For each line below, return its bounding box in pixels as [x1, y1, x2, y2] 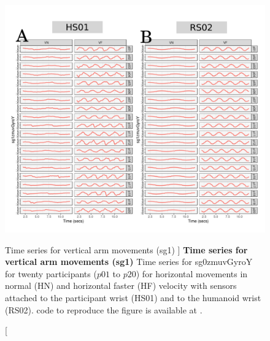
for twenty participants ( [5, 267, 97, 280]
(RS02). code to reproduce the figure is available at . [5, 303, 202, 316]
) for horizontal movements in [136, 267, 248, 280]
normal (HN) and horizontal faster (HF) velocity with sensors [5, 279, 237, 292]
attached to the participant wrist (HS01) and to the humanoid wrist [5, 291, 261, 304]
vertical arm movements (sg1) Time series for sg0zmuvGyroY [5, 255, 253, 268]
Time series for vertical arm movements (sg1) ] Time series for [5, 243, 248, 256]
